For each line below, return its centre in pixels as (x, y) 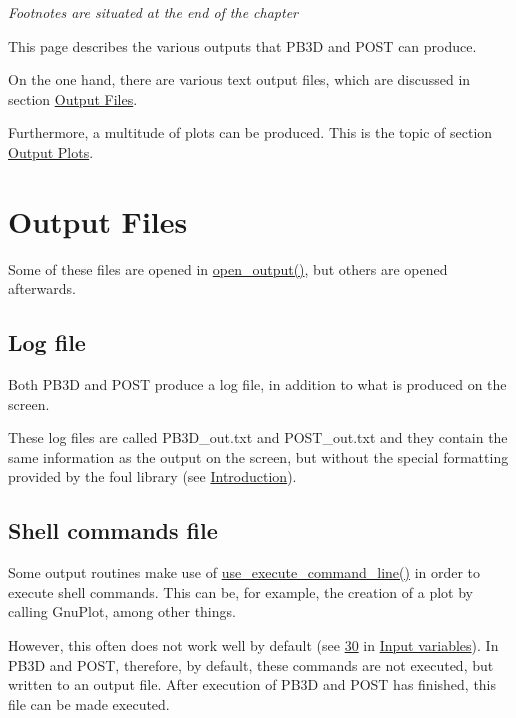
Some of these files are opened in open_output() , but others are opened (228, 268)
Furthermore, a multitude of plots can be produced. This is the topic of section (250, 132)
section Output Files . (73, 98)
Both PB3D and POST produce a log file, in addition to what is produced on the (257, 384)
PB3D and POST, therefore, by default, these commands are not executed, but (251, 664)
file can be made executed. (89, 703)
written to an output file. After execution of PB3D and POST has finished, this (252, 684)
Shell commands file (113, 530)
